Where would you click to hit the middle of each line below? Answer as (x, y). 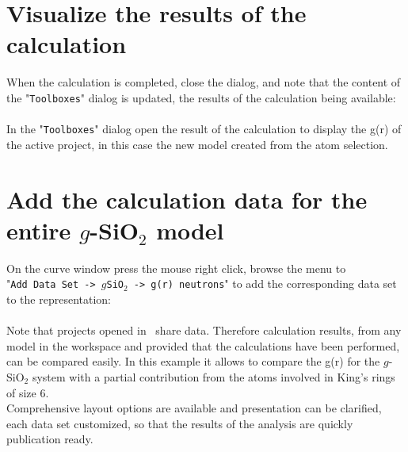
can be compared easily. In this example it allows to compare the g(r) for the (193, 361)
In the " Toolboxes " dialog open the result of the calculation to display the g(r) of (204, 129)
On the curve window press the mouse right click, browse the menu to (176, 268)
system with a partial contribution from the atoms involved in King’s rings (214, 376)
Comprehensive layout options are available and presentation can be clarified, (194, 408)
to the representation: (59, 299)
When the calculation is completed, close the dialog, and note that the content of (204, 82)
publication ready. (50, 439)
